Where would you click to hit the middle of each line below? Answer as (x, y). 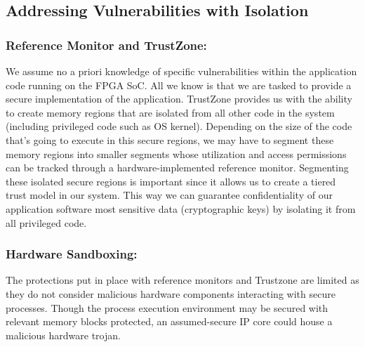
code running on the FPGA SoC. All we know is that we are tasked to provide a (179, 85)
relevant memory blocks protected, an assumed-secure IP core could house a (169, 321)
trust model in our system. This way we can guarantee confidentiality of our (169, 195)
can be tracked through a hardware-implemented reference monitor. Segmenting (177, 168)
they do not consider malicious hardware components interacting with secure (171, 293)
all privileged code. (46, 222)
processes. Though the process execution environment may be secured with (167, 307)
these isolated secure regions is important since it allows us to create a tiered (171, 181)
